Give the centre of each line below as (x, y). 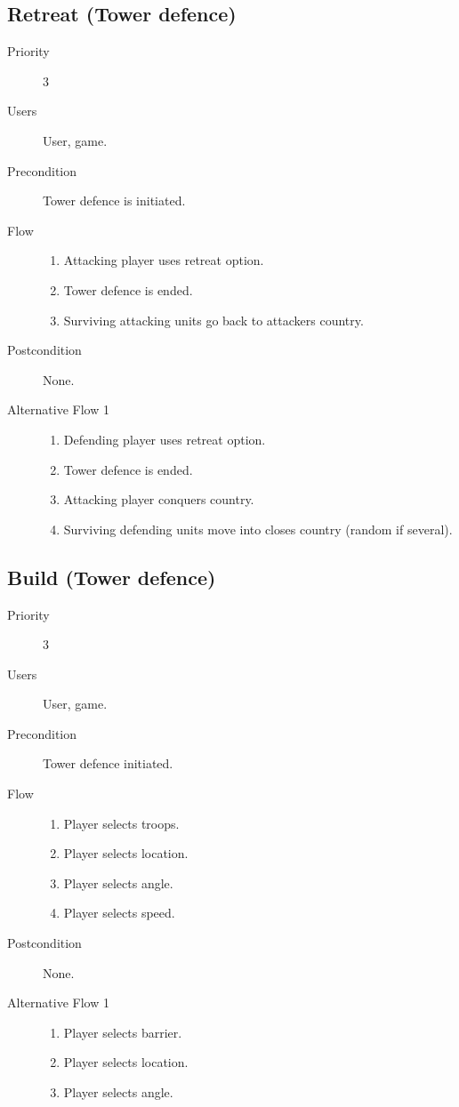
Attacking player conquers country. (159, 499)
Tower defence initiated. (108, 763)
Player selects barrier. (123, 1032)
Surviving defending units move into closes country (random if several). (258, 529)
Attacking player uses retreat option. (164, 260)
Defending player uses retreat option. (165, 439)
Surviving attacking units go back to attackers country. (213, 320)
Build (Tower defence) (112, 577)
